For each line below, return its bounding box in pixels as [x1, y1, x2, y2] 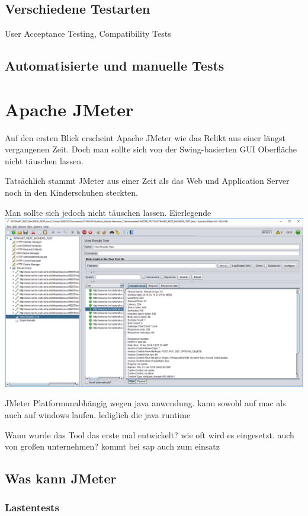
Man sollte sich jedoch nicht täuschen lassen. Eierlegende [5, 206, 211, 218]
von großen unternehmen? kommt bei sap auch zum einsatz [5, 440, 220, 453]
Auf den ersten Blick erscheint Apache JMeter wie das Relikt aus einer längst [5, 131, 285, 144]
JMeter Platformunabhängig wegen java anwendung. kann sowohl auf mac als [5, 397, 286, 409]
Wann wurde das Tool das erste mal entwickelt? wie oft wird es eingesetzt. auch [5, 428, 294, 441]
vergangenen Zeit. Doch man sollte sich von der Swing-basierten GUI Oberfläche [5, 143, 297, 155]
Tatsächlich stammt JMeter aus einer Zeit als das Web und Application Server [5, 174, 290, 187]
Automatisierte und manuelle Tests [5, 56, 224, 75]
